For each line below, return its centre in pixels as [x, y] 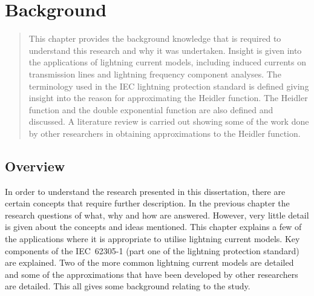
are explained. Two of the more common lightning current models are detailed [149, 262]
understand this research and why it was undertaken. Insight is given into [165, 50]
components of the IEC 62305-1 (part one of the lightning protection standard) [152, 250]
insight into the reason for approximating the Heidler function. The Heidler [168, 98]
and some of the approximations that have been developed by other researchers [152, 274]
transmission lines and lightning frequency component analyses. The [155, 74]
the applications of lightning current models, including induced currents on [167, 62]
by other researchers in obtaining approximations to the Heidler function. [165, 133]
